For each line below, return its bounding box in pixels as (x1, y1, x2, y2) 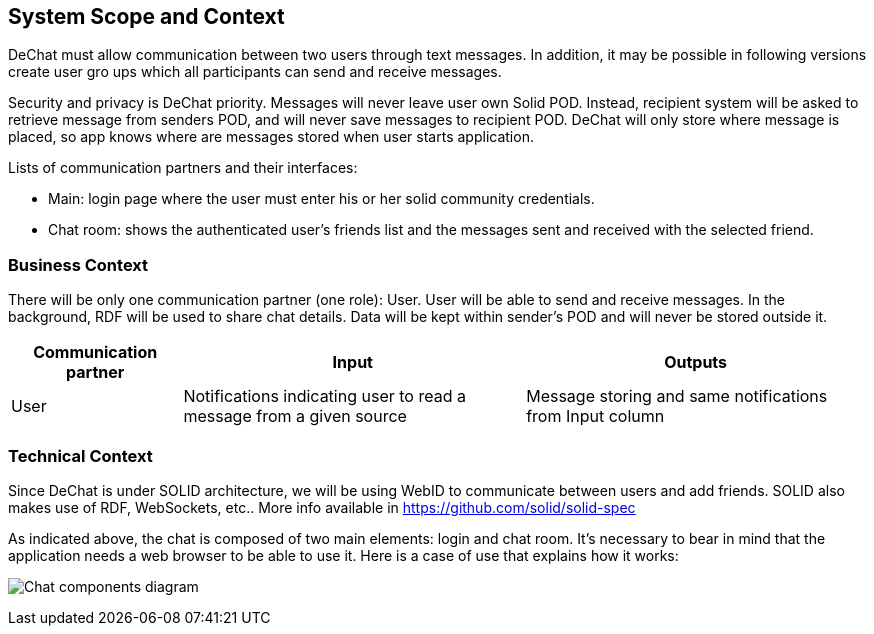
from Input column (526, 406, 665, 427)
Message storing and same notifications (526, 386, 828, 407)
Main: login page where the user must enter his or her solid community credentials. (48, 190, 595, 208)
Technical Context (8, 445, 153, 466)
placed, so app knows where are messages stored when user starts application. (8, 128, 534, 146)
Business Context (8, 254, 149, 275)
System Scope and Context (8, 4, 285, 29)
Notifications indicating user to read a (183, 386, 466, 407)
